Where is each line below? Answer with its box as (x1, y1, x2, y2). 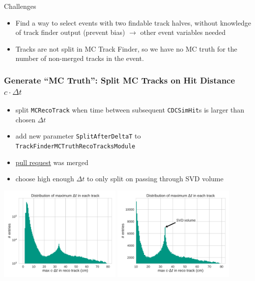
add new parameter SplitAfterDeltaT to (15, 131, 141, 141)
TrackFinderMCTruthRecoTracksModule (15, 143, 136, 150)
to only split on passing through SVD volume (86, 173, 224, 184)
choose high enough (15, 173, 74, 184)
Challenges (4, 1, 36, 11)
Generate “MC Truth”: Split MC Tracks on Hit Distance (4, 74, 235, 86)
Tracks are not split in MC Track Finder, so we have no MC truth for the (15, 43, 237, 54)
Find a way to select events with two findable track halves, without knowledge (15, 17, 251, 28)
